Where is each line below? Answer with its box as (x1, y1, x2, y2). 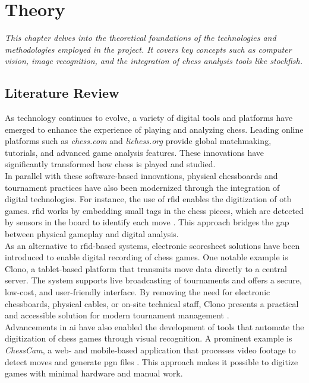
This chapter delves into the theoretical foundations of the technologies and (5, 31, 276, 44)
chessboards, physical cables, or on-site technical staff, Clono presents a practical (5, 297, 299, 309)
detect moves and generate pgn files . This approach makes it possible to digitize (5, 355, 298, 368)
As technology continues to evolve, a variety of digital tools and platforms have (5, 111, 293, 124)
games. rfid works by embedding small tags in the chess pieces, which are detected (5, 204, 304, 216)
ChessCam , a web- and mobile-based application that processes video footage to (5, 343, 296, 356)
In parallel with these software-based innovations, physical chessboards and (5, 170, 278, 182)
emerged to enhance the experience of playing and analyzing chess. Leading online (5, 123, 304, 135)
